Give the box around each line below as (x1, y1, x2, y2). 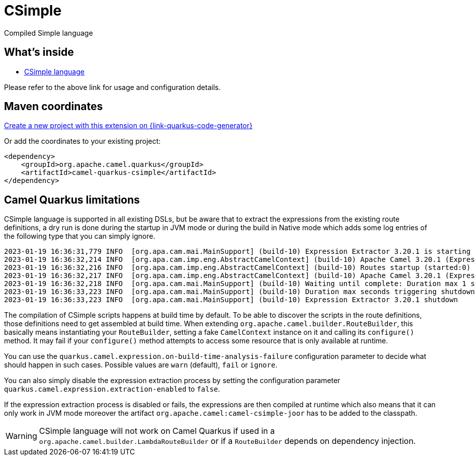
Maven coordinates (4, 100, 103, 113)
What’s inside (4, 46, 74, 59)
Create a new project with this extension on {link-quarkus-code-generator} (4, 121, 253, 130)
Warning (6, 431, 37, 441)
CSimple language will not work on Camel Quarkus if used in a (39, 426, 275, 436)
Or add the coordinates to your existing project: (4, 137, 161, 146)
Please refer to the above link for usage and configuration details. (4, 82, 221, 91)
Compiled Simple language (4, 28, 93, 37)
